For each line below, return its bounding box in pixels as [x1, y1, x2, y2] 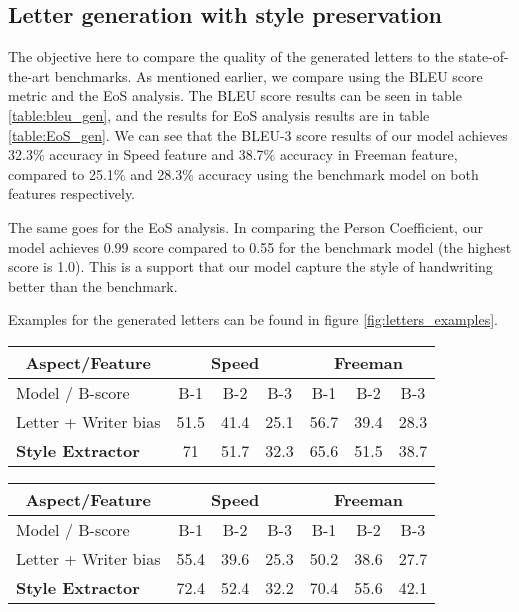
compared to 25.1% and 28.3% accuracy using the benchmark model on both [8, 163, 479, 184]
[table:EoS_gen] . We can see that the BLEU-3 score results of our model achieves [8, 124, 508, 145]
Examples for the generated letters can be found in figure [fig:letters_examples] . [8, 309, 498, 330]
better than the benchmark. [8, 275, 178, 296]
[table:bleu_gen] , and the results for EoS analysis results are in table [8, 104, 430, 125]
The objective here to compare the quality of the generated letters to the [8, 46, 454, 67]
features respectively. [8, 183, 136, 204]
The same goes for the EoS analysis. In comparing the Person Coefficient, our [8, 216, 483, 237]
